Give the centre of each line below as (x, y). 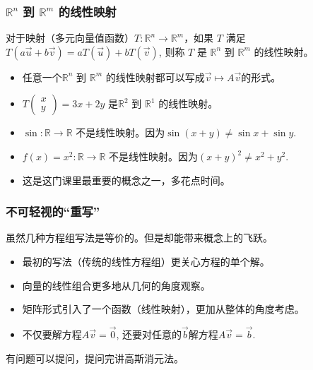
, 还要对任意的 (149, 334)
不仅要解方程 (52, 334)
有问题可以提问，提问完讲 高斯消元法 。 (95, 358)
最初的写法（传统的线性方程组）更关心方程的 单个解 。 (146, 261)
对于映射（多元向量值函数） (70, 38)
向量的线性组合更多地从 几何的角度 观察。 (116, 285)
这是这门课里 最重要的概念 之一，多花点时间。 (126, 180)
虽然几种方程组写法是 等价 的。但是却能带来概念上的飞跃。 (139, 238)
